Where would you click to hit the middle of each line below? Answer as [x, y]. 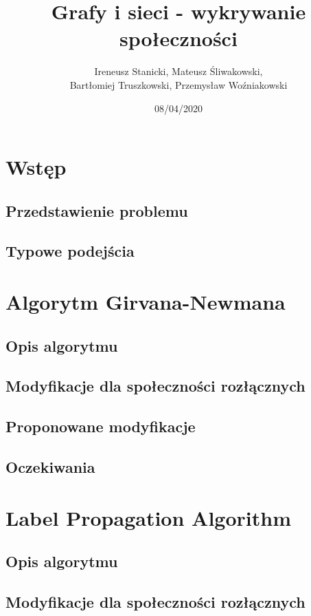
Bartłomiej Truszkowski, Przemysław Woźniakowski [178, 84]
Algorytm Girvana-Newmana [146, 302]
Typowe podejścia [70, 251]
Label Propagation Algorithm [148, 517]
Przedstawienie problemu [97, 210]
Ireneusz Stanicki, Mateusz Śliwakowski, [178, 71]
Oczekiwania [50, 466]
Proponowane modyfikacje [101, 426]
